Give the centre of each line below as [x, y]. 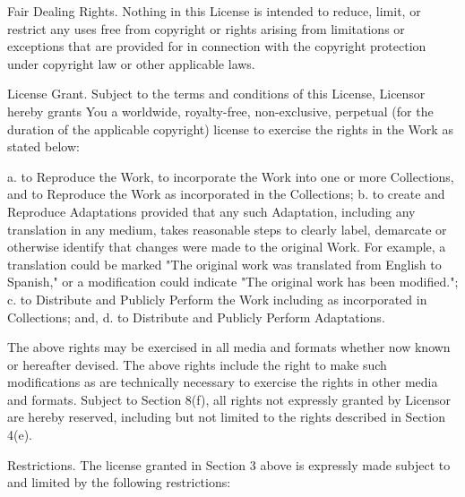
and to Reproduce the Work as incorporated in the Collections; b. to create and [226, 194]
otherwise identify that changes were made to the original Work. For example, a [227, 247]
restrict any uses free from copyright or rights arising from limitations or [206, 28]
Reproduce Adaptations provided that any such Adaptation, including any [211, 211]
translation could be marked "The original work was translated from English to [224, 264]
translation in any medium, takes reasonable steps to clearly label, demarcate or [227, 229]
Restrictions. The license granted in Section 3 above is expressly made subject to [229, 464]
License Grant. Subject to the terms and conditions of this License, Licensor [216, 94]
